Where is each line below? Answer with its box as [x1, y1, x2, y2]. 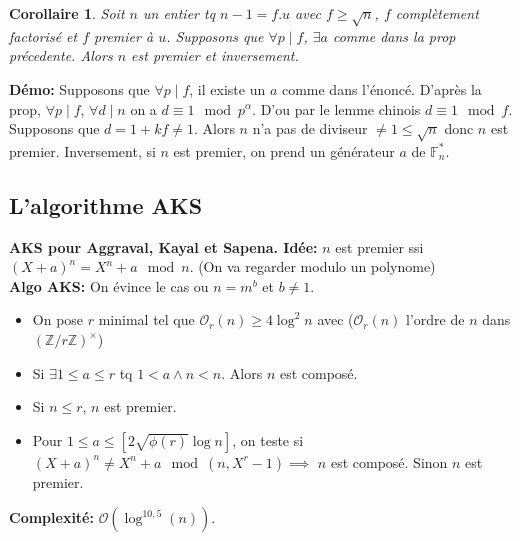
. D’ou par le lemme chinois [252, 98, 421, 119]
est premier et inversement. [131, 45, 299, 66]
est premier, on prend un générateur [173, 140, 395, 161]
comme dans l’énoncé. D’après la [281, 78, 482, 99]
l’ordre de [406, 309, 465, 330]
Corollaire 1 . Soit [9, 3, 125, 23]
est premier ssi [335, 236, 424, 257]
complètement [395, 3, 479, 23]
